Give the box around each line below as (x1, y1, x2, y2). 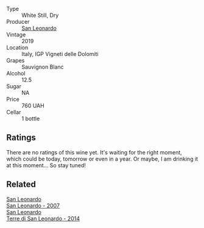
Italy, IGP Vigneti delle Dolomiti (21, 50, 99, 57)
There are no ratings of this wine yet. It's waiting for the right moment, (6, 148, 183, 156)
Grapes (6, 57, 25, 64)
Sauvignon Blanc (21, 63, 64, 71)
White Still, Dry (21, 12, 59, 19)
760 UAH (21, 102, 44, 109)
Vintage (6, 31, 26, 38)
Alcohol (6, 70, 26, 77)
